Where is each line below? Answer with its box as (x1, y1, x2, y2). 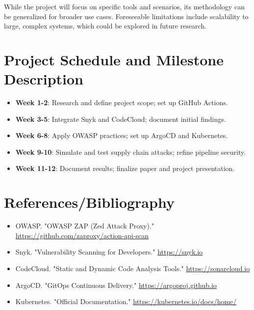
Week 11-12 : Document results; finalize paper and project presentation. (15, 163, 235, 173)
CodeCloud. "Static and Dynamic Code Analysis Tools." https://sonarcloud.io (15, 263, 250, 273)
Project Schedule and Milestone (4, 49, 224, 69)
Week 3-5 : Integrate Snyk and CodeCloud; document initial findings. (15, 113, 226, 124)
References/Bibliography (4, 192, 175, 212)
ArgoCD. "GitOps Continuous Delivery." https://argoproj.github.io (15, 280, 217, 290)
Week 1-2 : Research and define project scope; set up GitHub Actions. (15, 97, 228, 108)
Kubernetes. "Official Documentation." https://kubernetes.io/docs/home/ (15, 296, 237, 307)
